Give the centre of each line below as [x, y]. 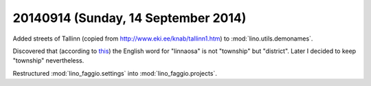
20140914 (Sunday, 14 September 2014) [130, 18]
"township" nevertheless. [48, 61]
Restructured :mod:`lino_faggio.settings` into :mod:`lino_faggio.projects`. [115, 73]
